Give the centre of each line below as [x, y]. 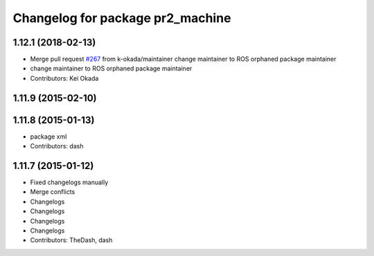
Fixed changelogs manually [69, 182]
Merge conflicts [53, 192]
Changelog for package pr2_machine [122, 18]
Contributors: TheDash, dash [71, 240]
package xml [48, 136]
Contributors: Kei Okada [64, 78]
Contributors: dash [57, 146]
